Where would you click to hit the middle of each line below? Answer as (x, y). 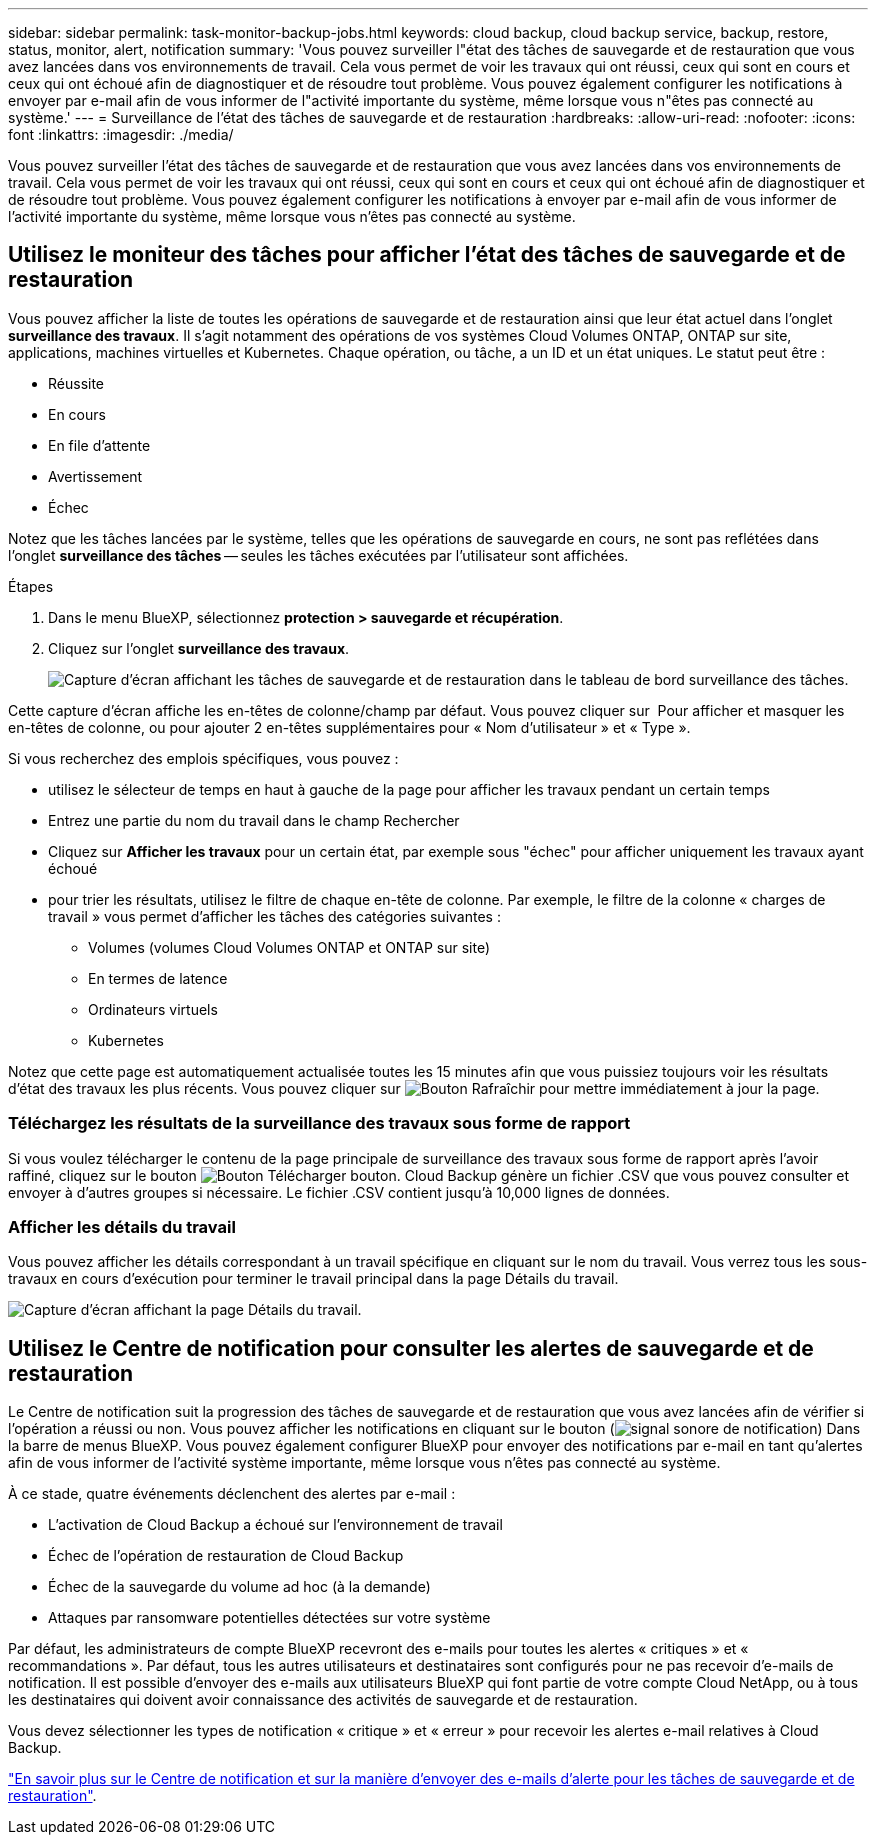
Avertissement (95, 476)
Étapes (31, 586)
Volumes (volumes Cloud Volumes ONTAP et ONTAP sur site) (289, 947)
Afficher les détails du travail (122, 1226)
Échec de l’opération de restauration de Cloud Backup (226, 1556)
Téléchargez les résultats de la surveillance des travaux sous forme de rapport (319, 1123)
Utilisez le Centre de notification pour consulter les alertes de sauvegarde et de (411, 1348)
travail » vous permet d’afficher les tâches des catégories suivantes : (274, 916)
